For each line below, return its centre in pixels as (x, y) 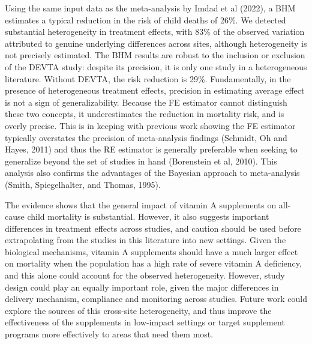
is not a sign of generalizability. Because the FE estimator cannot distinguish (146, 102)
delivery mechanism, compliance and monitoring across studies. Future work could (156, 299)
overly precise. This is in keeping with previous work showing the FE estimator (150, 125)
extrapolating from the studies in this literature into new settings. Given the (145, 240)
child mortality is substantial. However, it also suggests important (148, 216)
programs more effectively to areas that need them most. (109, 334)
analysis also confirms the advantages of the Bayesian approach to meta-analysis (152, 173)
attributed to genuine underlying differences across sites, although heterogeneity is (156, 43)
